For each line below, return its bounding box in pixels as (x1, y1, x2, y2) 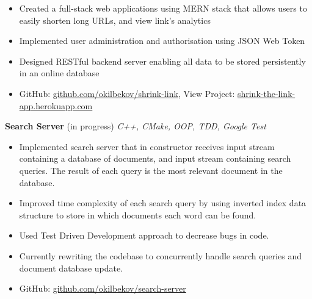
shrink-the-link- (237, 87, 296, 99)
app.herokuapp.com (19, 99, 93, 112)
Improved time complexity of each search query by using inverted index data (19, 196, 307, 209)
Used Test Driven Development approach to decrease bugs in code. (19, 229, 269, 242)
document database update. (19, 261, 123, 274)
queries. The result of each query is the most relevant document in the (19, 164, 283, 176)
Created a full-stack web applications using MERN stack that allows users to (19, 2, 307, 14)
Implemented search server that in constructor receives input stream (19, 140, 275, 153)
